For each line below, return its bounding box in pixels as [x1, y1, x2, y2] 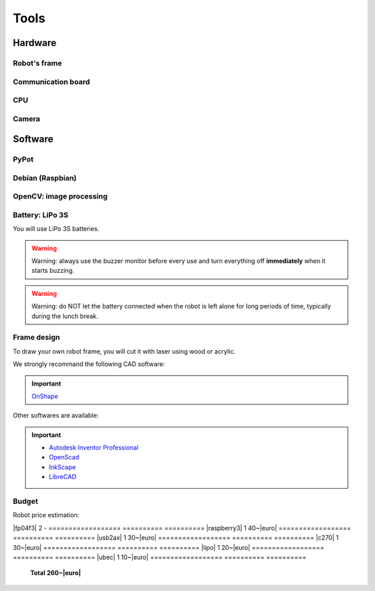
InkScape [49, 463, 76, 471]
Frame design [12, 333, 60, 342]
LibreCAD [49, 473, 76, 481]
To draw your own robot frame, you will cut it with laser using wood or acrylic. [12, 347, 236, 355]
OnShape [31, 392, 58, 400]
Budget [12, 496, 38, 506]
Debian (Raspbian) [12, 173, 77, 182]
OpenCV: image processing [12, 191, 108, 201]
